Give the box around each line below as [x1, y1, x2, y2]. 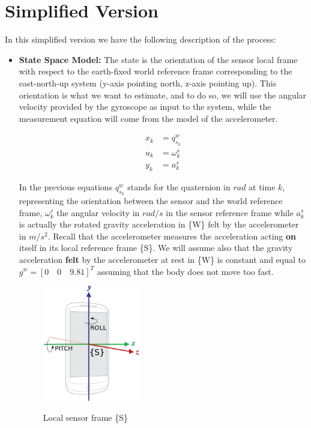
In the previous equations [19, 180, 113, 193]
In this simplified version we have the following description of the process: [5, 33, 276, 46]
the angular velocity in [56, 206, 140, 219]
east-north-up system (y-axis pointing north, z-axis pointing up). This [19, 76, 277, 89]
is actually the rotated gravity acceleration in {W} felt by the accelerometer [19, 218, 299, 231]
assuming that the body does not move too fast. [97, 265, 274, 277]
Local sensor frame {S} [43, 411, 128, 424]
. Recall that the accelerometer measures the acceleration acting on [47, 229, 297, 242]
